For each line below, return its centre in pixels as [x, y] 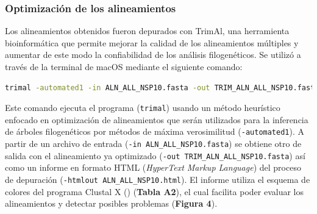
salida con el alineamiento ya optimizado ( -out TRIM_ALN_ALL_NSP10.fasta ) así [155, 155]
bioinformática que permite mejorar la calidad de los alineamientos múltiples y [152, 42]
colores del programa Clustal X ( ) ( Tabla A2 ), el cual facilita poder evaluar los [154, 191]
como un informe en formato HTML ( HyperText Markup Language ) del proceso [153, 167]
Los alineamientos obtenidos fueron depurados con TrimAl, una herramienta [147, 31]
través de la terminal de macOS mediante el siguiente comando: [124, 66]
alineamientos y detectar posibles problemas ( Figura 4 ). [111, 203]
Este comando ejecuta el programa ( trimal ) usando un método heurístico [143, 108]
